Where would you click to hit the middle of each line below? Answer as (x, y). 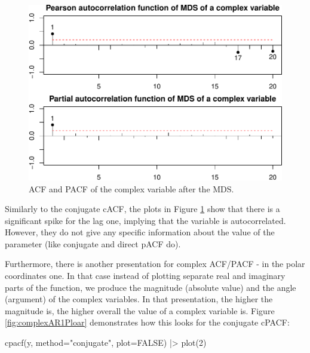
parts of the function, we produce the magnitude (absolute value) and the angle (151, 287)
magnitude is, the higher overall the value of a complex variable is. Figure (140, 310)
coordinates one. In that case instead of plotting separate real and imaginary (145, 276)
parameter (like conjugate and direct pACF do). (93, 243)
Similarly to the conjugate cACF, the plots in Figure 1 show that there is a (142, 209)
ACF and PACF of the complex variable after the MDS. (131, 188)
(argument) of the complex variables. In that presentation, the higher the (139, 299)
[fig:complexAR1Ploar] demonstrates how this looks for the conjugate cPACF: (147, 322)
